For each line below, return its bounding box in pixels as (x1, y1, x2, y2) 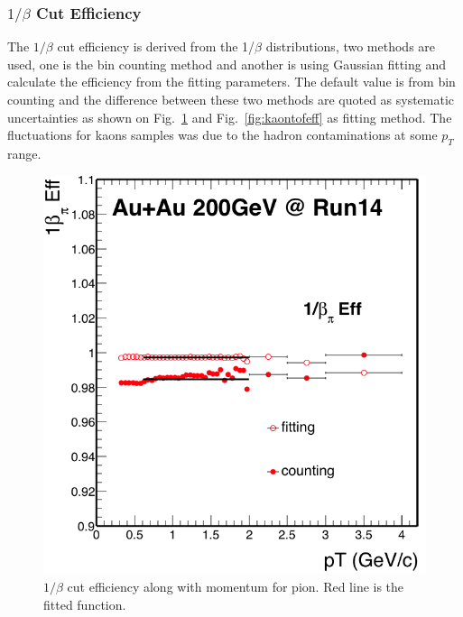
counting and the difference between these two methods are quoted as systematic (7, 90, 455, 109)
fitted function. (43, 594, 126, 613)
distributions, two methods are (265, 37, 436, 56)
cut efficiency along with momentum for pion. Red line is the (67, 576, 404, 595)
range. (7, 144, 42, 163)
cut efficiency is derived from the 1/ (57, 37, 255, 56)
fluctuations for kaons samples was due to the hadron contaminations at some (7, 125, 438, 144)
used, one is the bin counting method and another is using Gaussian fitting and (7, 54, 446, 73)
